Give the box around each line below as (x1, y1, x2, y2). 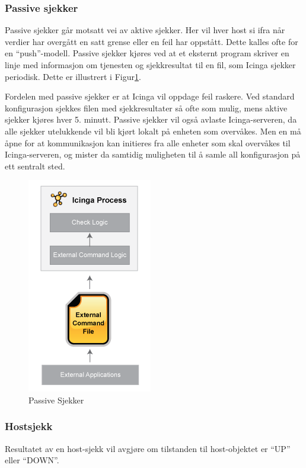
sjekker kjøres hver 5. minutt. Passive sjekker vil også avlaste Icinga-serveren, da (5, 113, 297, 126)
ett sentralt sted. (5, 159, 65, 172)
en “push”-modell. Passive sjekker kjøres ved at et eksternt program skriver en (5, 47, 289, 59)
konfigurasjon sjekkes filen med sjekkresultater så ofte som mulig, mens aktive (5, 101, 288, 114)
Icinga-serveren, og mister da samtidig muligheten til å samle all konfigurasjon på (5, 148, 301, 161)
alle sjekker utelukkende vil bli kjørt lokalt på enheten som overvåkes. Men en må (5, 124, 301, 137)
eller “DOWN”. (5, 454, 59, 466)
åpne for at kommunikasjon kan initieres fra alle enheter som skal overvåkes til (5, 136, 291, 149)
